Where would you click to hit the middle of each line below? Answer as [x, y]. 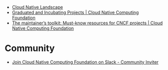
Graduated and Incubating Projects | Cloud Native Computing [75, 12]
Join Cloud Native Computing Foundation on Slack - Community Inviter [85, 62]
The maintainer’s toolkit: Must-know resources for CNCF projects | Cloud [87, 23]
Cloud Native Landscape [37, 7]
